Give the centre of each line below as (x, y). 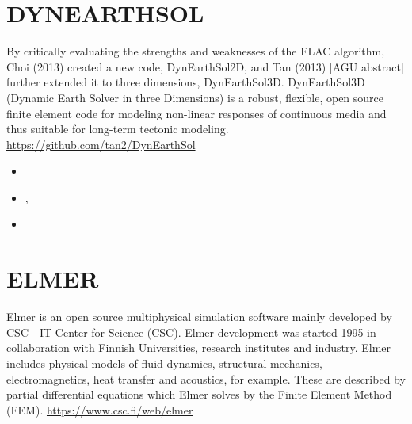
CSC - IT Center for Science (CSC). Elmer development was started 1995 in (191, 332)
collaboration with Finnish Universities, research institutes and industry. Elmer (198, 348)
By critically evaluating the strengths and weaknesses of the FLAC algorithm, (196, 51)
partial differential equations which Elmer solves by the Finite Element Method (199, 394)
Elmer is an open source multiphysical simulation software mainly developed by (199, 317)
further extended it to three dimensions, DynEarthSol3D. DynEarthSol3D (186, 82)
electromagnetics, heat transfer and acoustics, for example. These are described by (206, 378)
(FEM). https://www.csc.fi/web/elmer (100, 409)
